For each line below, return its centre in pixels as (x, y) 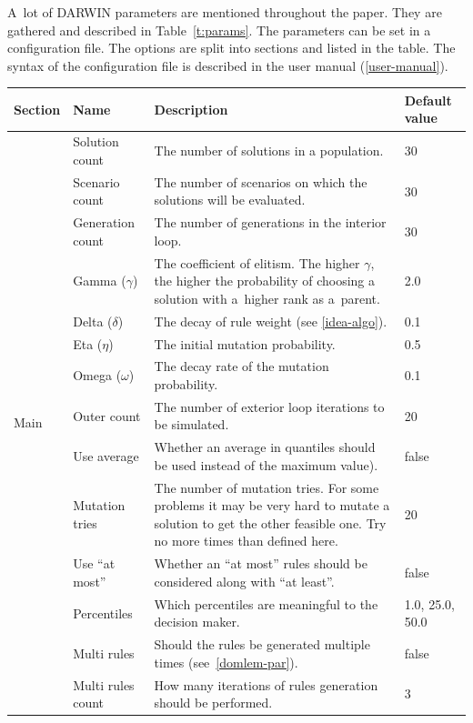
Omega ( (97, 375)
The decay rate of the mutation (242, 366)
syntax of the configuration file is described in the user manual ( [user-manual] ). (228, 65)
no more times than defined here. (246, 541)
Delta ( (93, 321)
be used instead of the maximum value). (266, 464)
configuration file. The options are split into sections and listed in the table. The (231, 48)
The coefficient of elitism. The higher (257, 262)
